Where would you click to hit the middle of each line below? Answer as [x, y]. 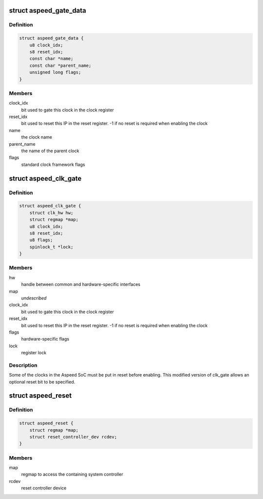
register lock [34, 353]
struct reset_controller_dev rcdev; [73, 437]
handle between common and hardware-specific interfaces [81, 284]
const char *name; [51, 59]
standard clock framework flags [53, 164]
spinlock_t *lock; [51, 247]
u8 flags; [41, 240]
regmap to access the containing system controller [72, 474]
